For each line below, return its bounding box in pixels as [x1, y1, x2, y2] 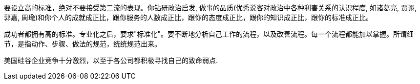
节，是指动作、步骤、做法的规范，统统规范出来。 [4, 40, 161, 48]
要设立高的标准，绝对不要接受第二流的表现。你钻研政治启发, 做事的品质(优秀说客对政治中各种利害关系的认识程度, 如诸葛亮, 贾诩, [4, 3, 417, 12]
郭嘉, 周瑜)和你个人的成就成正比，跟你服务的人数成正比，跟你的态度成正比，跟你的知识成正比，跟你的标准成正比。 [4, 13, 373, 21]
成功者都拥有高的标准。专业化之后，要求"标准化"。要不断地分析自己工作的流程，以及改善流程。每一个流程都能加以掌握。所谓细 [4, 30, 414, 38]
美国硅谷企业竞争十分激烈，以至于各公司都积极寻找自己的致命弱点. [4, 56, 218, 64]
